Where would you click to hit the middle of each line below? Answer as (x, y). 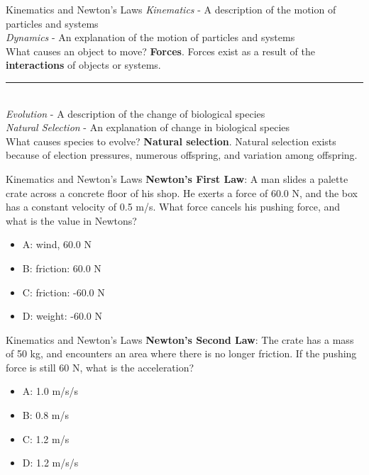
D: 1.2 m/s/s (50, 463)
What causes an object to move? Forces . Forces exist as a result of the (160, 51)
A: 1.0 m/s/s (50, 391)
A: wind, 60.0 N (57, 244)
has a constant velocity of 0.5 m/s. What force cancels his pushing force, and (173, 207)
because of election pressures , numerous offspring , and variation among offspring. (182, 155)
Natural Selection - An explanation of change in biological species (148, 127)
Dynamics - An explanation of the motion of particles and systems (150, 37)
